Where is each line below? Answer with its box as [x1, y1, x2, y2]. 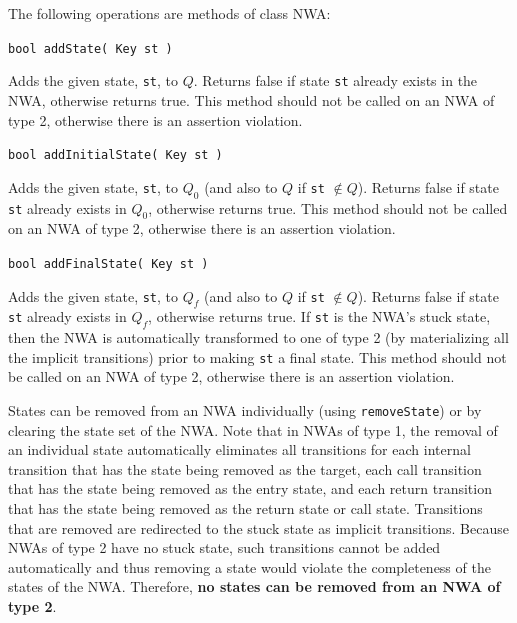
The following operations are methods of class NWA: [8, 3, 331, 23]
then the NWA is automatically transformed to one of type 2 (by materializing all [8, 327, 509, 348]
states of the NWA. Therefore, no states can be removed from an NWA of [8, 576, 501, 597]
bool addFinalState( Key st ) [8, 256, 209, 271]
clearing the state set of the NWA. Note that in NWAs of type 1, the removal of [8, 419, 498, 440]
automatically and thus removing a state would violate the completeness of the [8, 556, 491, 577]
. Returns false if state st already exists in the [193, 70, 478, 91]
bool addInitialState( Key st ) [8, 148, 223, 163]
